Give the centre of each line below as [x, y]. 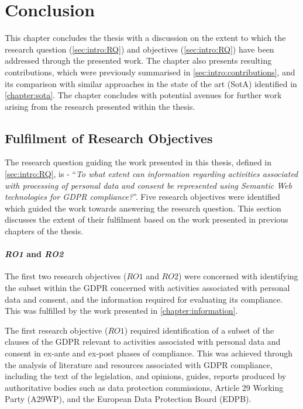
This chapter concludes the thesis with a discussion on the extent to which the [145, 38]
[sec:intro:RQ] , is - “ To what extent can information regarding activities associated [151, 174]
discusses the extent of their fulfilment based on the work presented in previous [147, 219]
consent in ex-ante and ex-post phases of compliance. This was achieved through [149, 353]
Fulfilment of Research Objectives [109, 138]
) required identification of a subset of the [199, 330]
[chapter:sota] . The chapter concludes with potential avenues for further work [143, 95]
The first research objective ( [56, 330]
